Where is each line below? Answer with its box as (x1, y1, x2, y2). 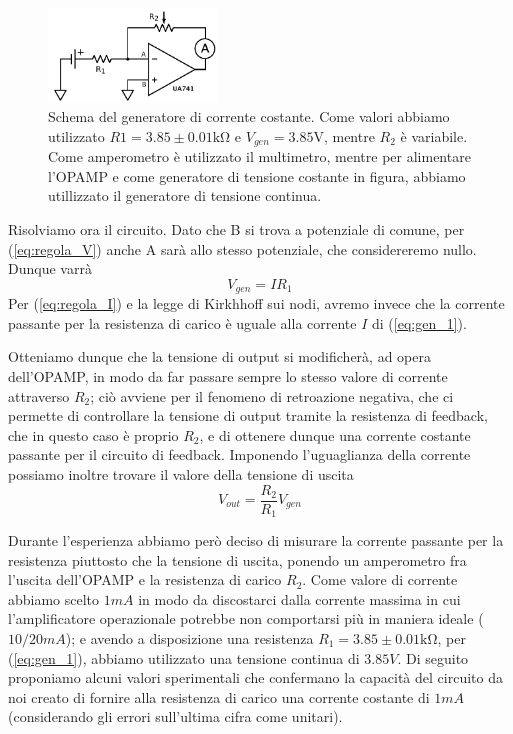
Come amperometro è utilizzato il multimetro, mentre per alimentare (48, 146, 471, 167)
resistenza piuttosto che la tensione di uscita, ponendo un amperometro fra (8, 549, 467, 570)
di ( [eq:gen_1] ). (372, 312, 467, 333)
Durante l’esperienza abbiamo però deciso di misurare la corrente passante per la (8, 530, 504, 551)
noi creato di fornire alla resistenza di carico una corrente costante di (8, 686, 430, 707)
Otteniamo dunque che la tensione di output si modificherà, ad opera (8, 346, 431, 367)
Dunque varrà (8, 258, 92, 279)
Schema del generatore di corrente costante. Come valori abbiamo (48, 106, 450, 127)
